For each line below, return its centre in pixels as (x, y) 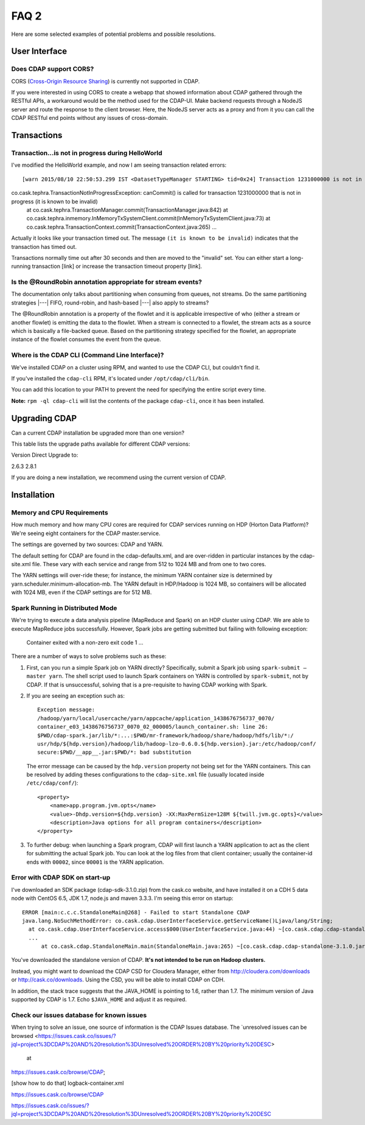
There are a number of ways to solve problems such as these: (89, 656)
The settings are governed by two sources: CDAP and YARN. (87, 544)
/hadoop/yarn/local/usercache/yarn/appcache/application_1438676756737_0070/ (156, 718)
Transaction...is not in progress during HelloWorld (87, 153)
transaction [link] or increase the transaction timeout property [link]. (117, 266)
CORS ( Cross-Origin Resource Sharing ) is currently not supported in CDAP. (106, 81)
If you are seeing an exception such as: (75, 696)
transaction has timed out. (44, 247)
